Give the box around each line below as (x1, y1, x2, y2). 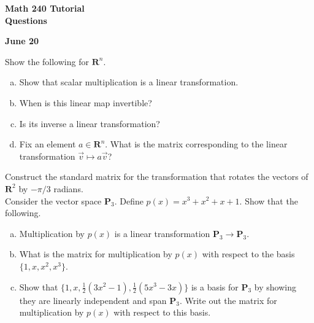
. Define (114, 194, 144, 207)
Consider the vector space (5, 194, 102, 207)
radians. (53, 182, 83, 195)
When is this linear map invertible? (19, 96, 152, 109)
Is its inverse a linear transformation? (19, 117, 160, 130)
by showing (254, 280, 296, 293)
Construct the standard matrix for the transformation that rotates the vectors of (5, 170, 308, 183)
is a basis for (191, 280, 239, 293)
